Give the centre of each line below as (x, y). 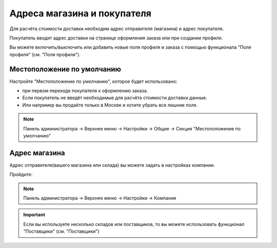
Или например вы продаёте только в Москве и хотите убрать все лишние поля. (110, 105)
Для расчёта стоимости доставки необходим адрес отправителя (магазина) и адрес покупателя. (117, 29)
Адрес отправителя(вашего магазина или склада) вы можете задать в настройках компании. (112, 165)
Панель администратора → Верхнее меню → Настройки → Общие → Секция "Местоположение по (132, 128)
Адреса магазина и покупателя (80, 13)
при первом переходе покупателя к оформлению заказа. (85, 91)
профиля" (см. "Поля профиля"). (45, 54)
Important (34, 215)
